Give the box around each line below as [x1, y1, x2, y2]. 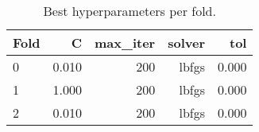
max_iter [95, 33, 156, 52]
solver [168, 33, 205, 52]
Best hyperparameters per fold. [43, 2, 216, 20]
